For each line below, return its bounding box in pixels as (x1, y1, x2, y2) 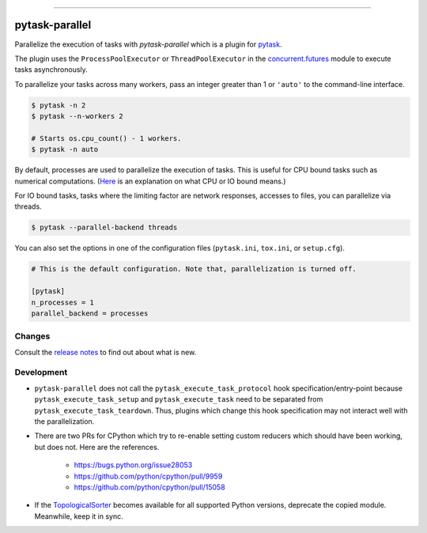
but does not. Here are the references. (34, 442, 160, 452)
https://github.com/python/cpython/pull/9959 (74, 471, 223, 481)
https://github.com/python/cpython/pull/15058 (74, 482, 225, 492)
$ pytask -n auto (31, 145, 99, 154)
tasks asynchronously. (14, 65, 89, 74)
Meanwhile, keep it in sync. (34, 511, 123, 521)
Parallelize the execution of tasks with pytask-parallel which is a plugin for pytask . (14, 40, 282, 49)
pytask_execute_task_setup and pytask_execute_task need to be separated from (34, 395, 323, 404)
